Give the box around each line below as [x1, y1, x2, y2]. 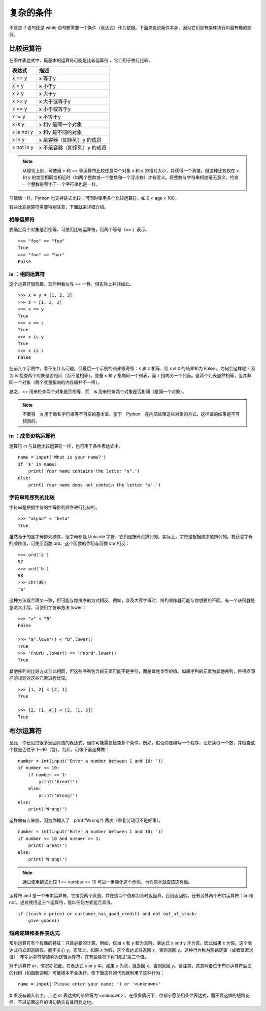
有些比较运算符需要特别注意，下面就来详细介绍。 [9, 204, 108, 210]
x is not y [12, 129, 33, 136]
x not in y [12, 144, 34, 151]
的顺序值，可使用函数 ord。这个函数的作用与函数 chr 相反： [9, 540, 130, 547]
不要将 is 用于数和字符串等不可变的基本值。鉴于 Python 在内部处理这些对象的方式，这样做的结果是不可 [22, 411, 240, 417]
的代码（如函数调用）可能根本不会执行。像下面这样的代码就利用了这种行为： [9, 970, 165, 976]
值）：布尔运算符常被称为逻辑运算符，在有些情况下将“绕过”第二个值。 [9, 954, 149, 960]
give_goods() [28, 918, 60, 924]
